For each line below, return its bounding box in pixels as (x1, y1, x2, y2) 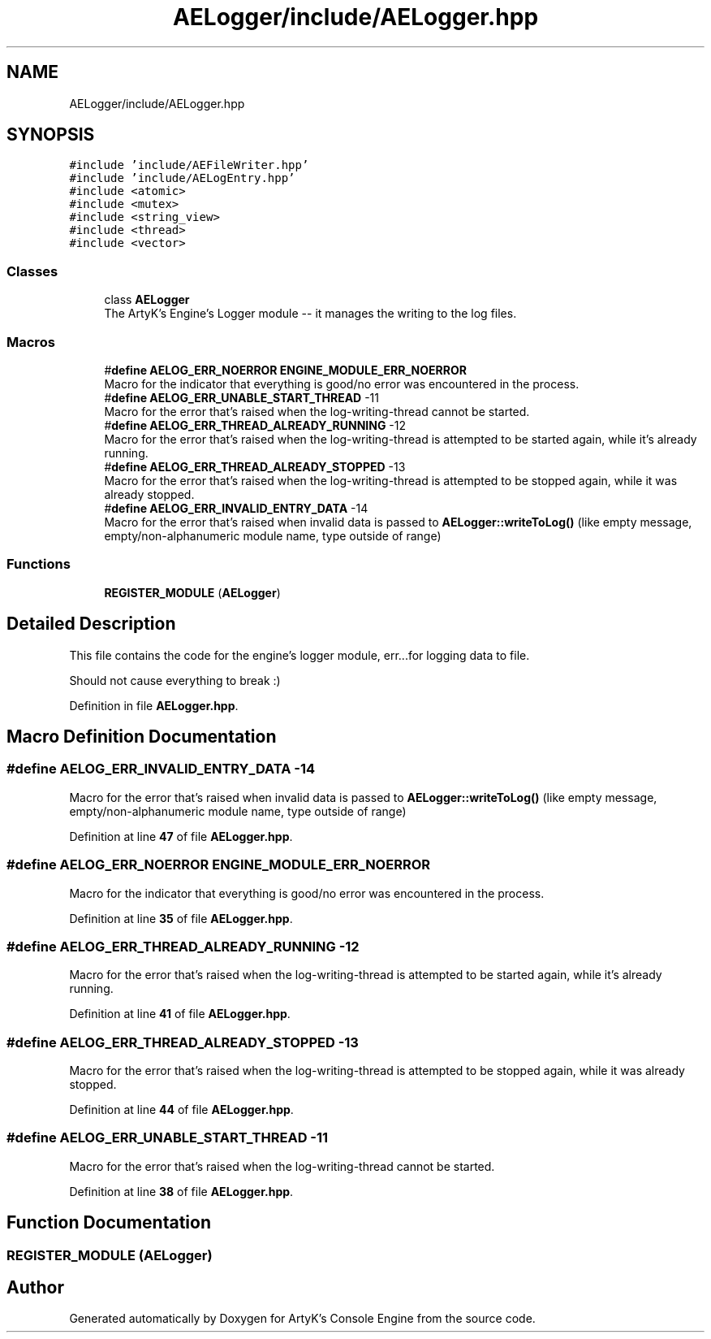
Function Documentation (6, 1212, 211, 1233)
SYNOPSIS (6, 124, 95, 145)
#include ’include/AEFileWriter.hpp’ (69, 158, 309, 172)
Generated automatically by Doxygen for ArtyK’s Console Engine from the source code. (69, 1311, 536, 1326)
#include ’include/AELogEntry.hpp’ (69, 171, 295, 185)
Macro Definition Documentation (6, 726, 277, 747)
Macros (6, 333, 55, 350)
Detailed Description (6, 613, 176, 635)
